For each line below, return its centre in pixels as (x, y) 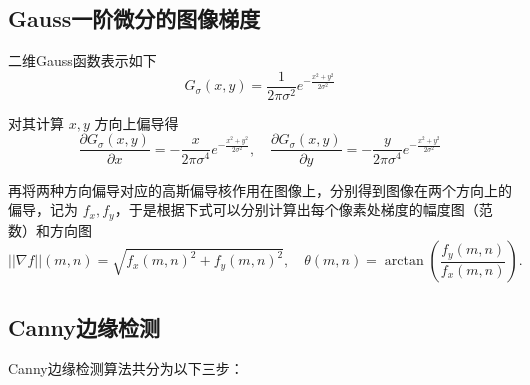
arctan (404, 261)
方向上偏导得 (136, 122)
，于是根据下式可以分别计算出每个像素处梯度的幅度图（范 (303, 209)
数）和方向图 (50, 229)
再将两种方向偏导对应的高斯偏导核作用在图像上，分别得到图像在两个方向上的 (260, 189)
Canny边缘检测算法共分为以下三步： (126, 368)
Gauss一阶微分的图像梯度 (134, 18)
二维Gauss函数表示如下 (82, 60)
